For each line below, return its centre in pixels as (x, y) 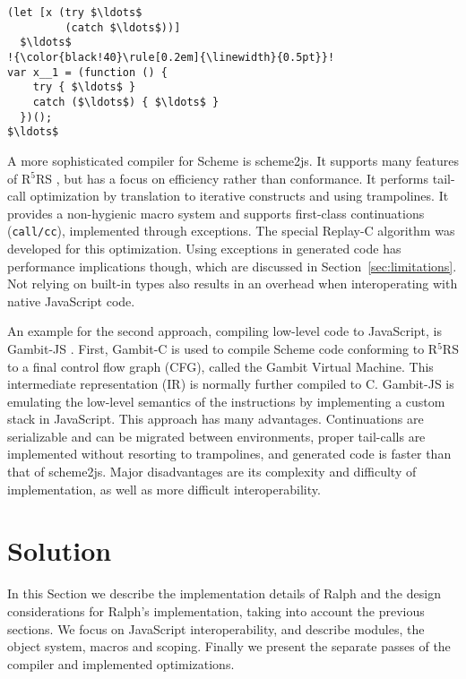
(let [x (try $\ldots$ (75, 13)
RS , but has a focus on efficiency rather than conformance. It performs (232, 178)
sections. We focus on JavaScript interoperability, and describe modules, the (216, 628)
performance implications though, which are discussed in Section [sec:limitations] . (232, 266)
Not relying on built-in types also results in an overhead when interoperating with (233, 284)
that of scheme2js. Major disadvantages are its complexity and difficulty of (212, 472)
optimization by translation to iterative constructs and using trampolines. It (239, 196)
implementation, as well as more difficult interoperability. (164, 489)
